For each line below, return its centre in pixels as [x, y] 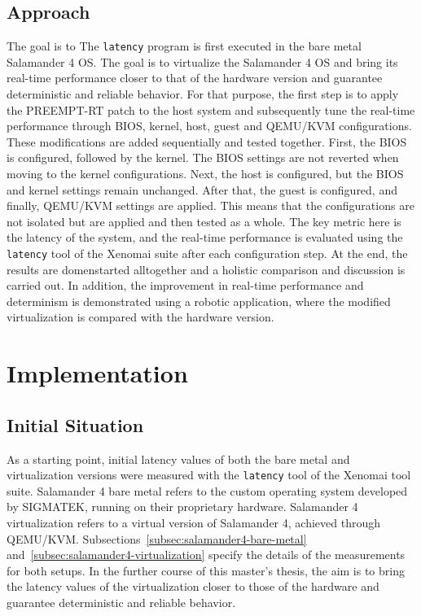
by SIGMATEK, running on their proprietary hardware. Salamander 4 [182, 507]
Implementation [97, 373]
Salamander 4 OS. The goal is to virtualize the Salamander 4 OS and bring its [202, 61]
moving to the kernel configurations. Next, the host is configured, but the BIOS [205, 174]
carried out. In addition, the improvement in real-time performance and [185, 285]
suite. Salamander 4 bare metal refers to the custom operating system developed [207, 490]
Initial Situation [75, 424]
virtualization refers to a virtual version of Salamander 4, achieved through [193, 523]
